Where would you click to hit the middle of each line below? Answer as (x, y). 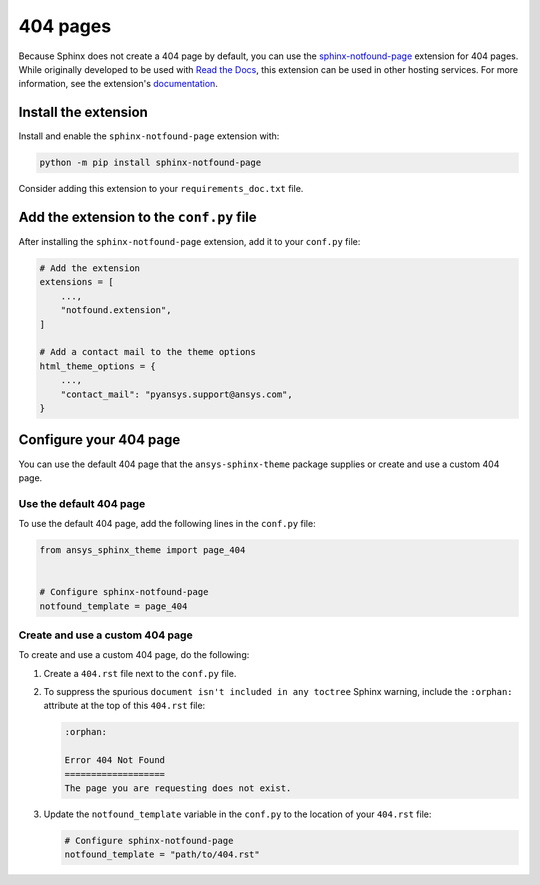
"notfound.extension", (116, 310)
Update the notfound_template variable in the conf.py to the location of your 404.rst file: (237, 814)
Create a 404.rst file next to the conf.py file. (140, 673)
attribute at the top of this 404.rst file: (124, 706)
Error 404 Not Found (114, 760)
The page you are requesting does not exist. (178, 788)
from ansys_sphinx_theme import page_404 (142, 550)
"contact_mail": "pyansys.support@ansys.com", (177, 394)
